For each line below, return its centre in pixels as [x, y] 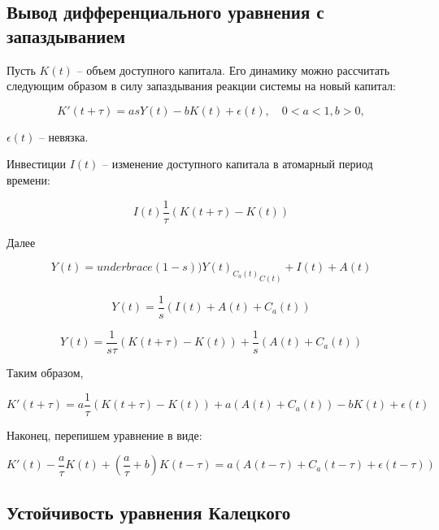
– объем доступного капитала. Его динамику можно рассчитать [233, 70]
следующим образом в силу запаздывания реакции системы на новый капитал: [201, 86]
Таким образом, [45, 373]
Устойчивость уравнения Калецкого [149, 512]
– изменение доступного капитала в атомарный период [238, 164]
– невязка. [63, 136]
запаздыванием [66, 35]
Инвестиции [36, 164]
